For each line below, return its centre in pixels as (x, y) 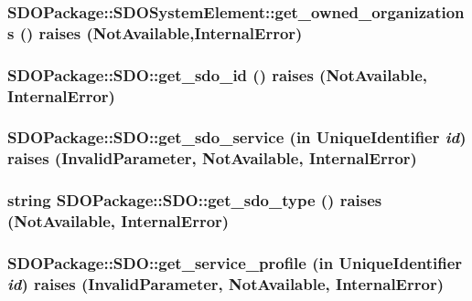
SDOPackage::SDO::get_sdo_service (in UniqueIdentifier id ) (237, 137)
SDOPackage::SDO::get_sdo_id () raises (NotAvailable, (218, 74)
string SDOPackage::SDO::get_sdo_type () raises (195, 200)
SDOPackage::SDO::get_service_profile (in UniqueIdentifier (235, 262)
